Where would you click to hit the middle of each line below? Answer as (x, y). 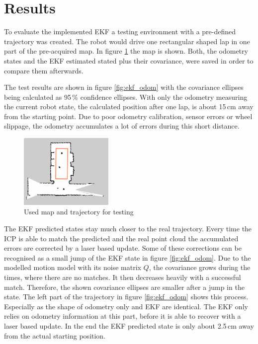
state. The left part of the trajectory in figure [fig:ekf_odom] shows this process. (126, 297)
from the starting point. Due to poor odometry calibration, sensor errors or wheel (128, 116)
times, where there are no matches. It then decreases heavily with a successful (123, 277)
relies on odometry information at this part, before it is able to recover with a (123, 316)
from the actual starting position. (55, 335)
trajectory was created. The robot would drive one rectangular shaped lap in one (127, 41)
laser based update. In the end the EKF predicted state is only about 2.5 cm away (129, 325)
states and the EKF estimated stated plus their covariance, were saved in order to (129, 60)
